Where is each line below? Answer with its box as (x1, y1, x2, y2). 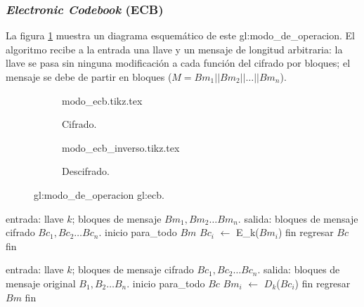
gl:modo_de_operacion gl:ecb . (34, 187, 164, 202)
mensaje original (6, 275, 76, 290)
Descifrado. (62, 164, 110, 178)
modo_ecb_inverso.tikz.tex (62, 140, 180, 155)
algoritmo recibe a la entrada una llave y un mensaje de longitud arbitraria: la (6, 41, 343, 56)
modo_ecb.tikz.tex (62, 93, 143, 107)
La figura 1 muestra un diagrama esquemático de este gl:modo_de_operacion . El (6, 28, 356, 43)
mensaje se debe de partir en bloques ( (6, 70, 172, 84)
